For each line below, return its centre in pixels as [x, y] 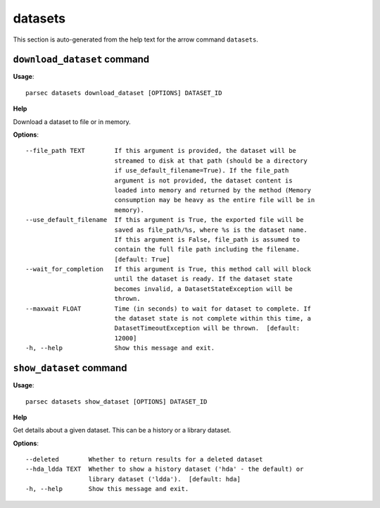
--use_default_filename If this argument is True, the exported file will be [165, 220]
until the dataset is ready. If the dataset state [203, 279]
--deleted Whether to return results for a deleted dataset [144, 459]
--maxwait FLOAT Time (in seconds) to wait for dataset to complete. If [169, 309]
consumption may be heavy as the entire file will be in [215, 200]
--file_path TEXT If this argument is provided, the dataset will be [161, 151]
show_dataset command [70, 368]
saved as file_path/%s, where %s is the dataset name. [211, 230]
